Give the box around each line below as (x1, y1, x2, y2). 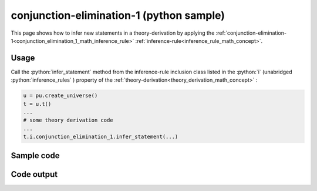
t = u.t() (23, 100, 52, 107)
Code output (11, 169, 58, 179)
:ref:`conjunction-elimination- (215, 29, 287, 36)
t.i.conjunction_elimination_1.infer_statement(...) (23, 133, 178, 140)
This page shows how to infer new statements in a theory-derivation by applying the (11, 29, 215, 36)
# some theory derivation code (23, 117, 114, 123)
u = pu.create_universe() (23, 92, 98, 99)
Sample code (11, 150, 60, 160)
